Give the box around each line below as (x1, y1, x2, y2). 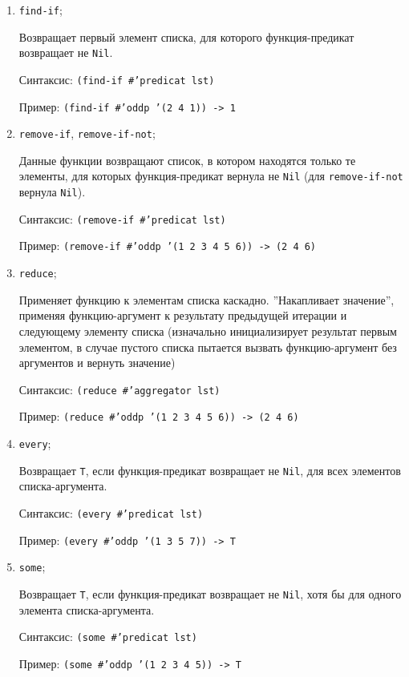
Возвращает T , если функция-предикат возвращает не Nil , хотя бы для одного (18, 585, 402, 602)
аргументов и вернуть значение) (18, 354, 176, 371)
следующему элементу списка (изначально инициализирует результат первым (18, 322, 397, 339)
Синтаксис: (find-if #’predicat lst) (18, 71, 215, 87)
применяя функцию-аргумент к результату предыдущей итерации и (18, 307, 347, 324)
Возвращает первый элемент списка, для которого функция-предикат (18, 28, 354, 45)
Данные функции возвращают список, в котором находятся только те (18, 151, 356, 168)
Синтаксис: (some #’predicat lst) (18, 628, 197, 645)
